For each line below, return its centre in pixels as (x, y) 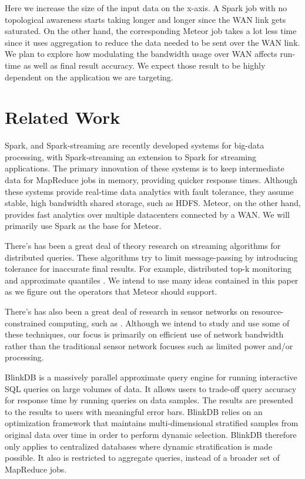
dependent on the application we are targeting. (89, 77)
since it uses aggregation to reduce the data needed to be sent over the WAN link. (152, 42)
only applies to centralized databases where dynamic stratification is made (139, 446)
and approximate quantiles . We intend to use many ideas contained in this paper (152, 280)
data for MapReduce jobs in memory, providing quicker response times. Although (151, 180)
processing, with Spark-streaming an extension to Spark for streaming (131, 156)
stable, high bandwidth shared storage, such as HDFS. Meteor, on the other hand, (153, 203)
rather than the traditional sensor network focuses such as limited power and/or (149, 345)
